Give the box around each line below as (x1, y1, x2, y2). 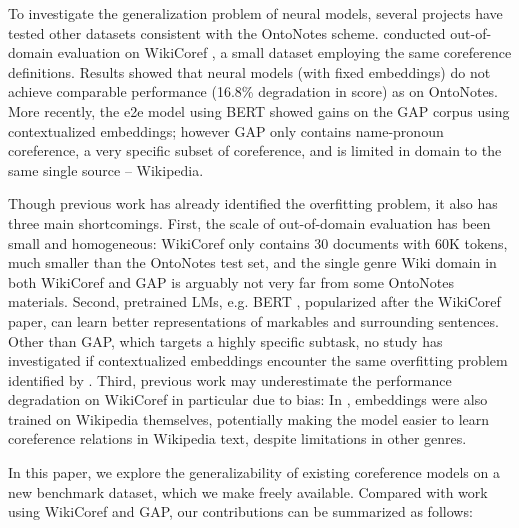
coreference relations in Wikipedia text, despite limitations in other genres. (8, 428, 467, 449)
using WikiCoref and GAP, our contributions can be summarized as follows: (8, 501, 473, 522)
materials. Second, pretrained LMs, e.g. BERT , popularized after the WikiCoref (8, 291, 501, 312)
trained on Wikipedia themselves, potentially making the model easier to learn (8, 408, 490, 429)
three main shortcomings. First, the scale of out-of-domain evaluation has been (8, 212, 491, 233)
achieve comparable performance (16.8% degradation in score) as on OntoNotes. (8, 81, 499, 102)
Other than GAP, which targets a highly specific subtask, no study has (8, 330, 443, 351)
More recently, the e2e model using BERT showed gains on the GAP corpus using (8, 100, 510, 121)
